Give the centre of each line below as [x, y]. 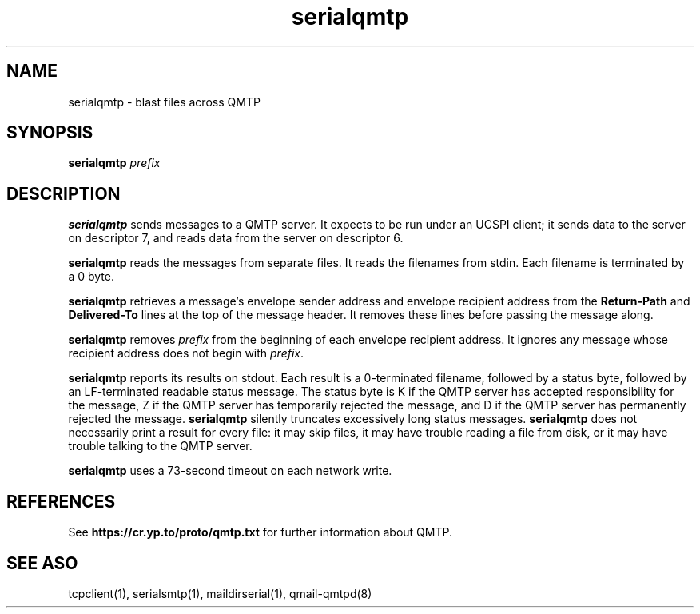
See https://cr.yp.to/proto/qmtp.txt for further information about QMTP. [260, 532]
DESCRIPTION [64, 193]
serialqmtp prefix [114, 163]
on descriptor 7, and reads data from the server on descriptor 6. [236, 238]
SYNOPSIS [50, 133]
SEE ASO [42, 563]
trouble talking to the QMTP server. [160, 446]
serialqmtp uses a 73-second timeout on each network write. [230, 471]
